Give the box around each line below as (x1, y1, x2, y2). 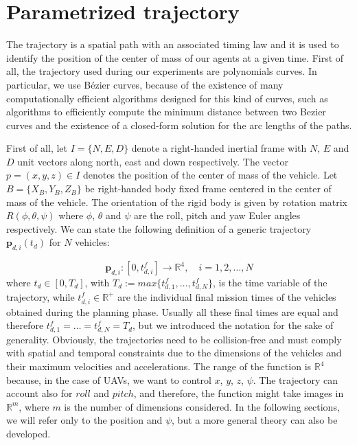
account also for (6, 386, 73, 400)
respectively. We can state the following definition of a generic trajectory (6, 221, 312, 236)
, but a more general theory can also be (172, 413, 338, 427)
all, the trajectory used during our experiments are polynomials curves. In (6, 64, 317, 78)
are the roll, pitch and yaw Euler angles (133, 208, 301, 223)
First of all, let (6, 141, 67, 155)
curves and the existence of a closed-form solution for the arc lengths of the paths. (6, 117, 352, 132)
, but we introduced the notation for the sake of (133, 318, 334, 332)
